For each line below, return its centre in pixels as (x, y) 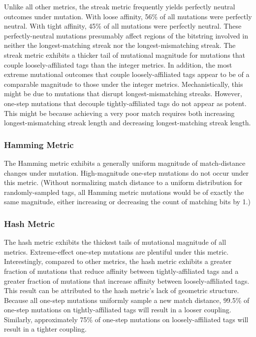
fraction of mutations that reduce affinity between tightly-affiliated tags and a (121, 271)
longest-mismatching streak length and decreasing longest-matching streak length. (128, 123)
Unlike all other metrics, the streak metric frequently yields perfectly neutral (120, 6)
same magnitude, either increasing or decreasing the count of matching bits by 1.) (127, 202)
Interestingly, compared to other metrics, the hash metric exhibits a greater (118, 261)
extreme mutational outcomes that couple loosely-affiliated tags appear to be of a (127, 74)
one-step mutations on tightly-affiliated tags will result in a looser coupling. (118, 310)
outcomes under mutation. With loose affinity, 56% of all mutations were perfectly (128, 16)
